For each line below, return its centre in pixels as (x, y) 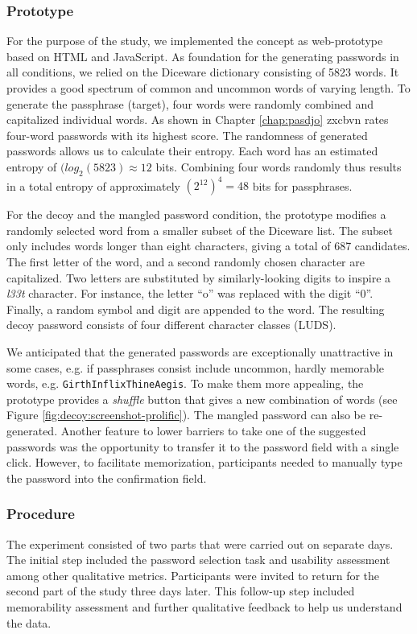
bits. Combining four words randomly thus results (279, 166)
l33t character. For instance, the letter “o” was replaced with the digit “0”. (190, 293)
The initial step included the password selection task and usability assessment (198, 560)
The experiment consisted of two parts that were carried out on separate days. (200, 543)
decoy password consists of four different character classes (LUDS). (171, 325)
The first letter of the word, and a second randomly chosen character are (186, 262)
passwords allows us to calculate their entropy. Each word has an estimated (192, 151)
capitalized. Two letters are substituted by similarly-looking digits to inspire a (199, 277)
